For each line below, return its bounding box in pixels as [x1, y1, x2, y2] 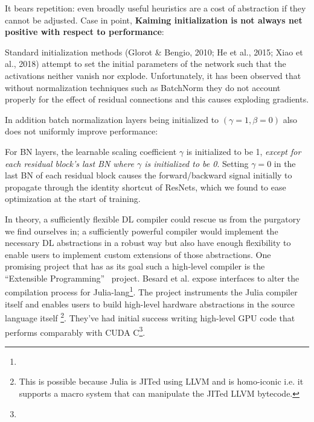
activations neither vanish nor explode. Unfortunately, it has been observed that [5, 69, 301, 81]
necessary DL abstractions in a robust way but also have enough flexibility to [5, 236, 291, 249]
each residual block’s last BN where [5, 157, 134, 169]
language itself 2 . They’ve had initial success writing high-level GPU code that [5, 310, 295, 324]
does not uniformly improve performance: [5, 125, 158, 137]
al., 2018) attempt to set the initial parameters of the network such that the [5, 57, 286, 70]
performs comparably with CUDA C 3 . [5, 324, 146, 338]
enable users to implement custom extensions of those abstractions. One [5, 248, 271, 260]
